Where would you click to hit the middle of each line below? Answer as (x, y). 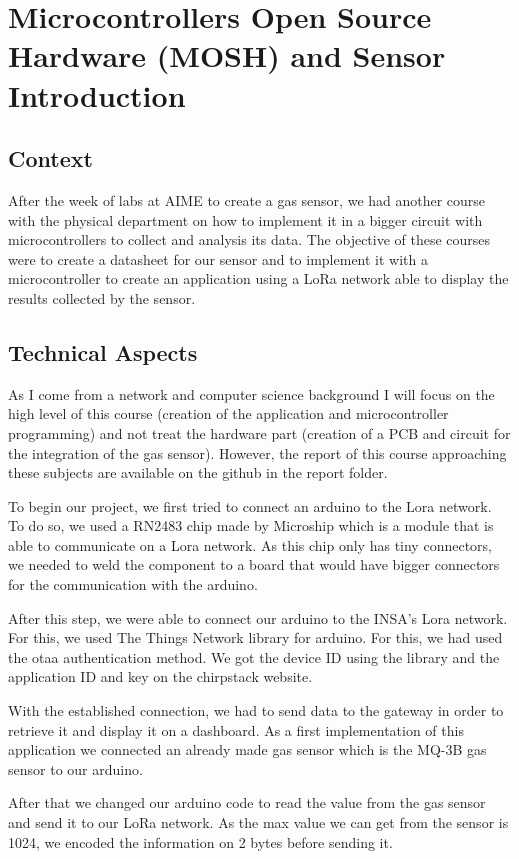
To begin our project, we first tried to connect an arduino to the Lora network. (250, 505)
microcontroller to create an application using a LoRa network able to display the (258, 278)
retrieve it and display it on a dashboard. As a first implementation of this (236, 729)
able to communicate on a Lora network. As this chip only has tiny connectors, (250, 544)
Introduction (97, 94)
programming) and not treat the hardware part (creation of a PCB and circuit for (259, 432)
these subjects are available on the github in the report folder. (198, 472)
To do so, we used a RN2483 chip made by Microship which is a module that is (251, 525)
